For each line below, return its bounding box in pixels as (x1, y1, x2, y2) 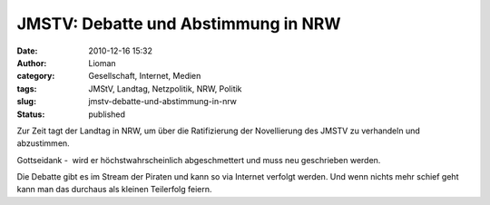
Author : (16, 57, 47, 68)
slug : (16, 96, 36, 107)
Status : (16, 109, 45, 120)
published (88, 109, 126, 120)
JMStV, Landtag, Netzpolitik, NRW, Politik (88, 83, 242, 94)
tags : (16, 83, 37, 94)
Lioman (88, 57, 117, 68)
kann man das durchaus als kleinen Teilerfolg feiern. (16, 184, 212, 195)
